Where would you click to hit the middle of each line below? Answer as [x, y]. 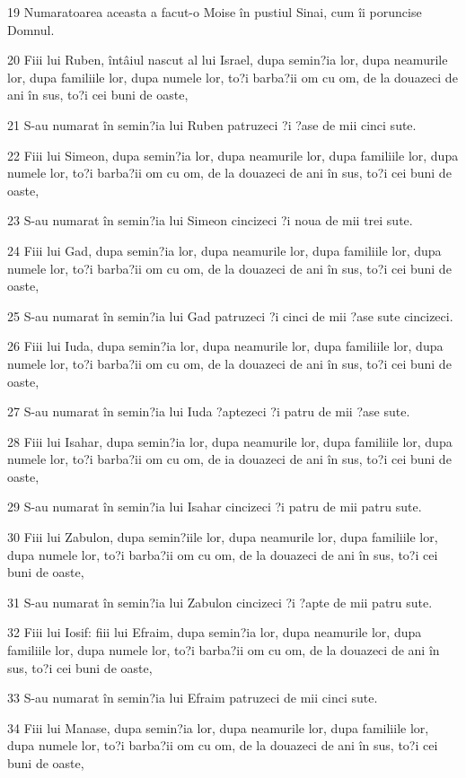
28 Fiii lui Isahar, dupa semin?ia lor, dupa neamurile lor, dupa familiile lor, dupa [230, 441]
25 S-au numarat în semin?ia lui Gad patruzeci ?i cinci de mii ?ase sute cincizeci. [230, 315]
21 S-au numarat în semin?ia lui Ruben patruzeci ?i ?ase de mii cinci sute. [212, 124]
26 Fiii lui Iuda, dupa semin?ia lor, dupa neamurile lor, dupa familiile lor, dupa [225, 346]
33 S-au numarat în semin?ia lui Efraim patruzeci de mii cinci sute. [193, 698]
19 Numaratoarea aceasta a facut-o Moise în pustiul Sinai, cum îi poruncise [215, 12]
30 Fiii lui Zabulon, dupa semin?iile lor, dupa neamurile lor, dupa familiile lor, [223, 537]
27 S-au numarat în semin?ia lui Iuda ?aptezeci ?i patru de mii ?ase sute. [209, 411]
